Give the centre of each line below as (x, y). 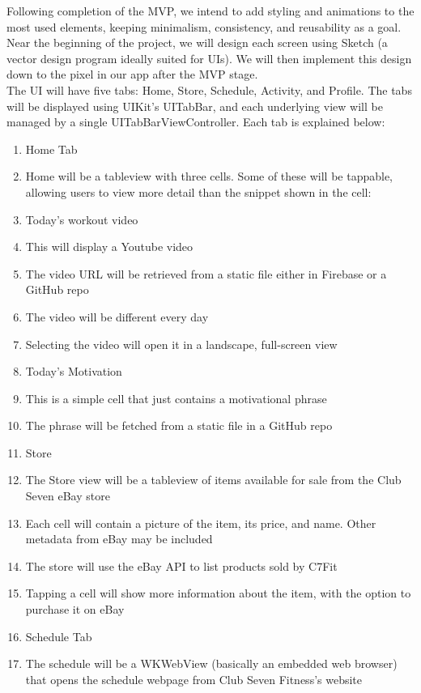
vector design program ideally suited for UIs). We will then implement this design (209, 58)
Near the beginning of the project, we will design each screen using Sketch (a (197, 43)
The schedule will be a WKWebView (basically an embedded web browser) (211, 663)
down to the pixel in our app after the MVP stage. (132, 74)
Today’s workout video (82, 219)
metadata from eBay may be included (119, 539)
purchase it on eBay (75, 609)
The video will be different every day (117, 316)
